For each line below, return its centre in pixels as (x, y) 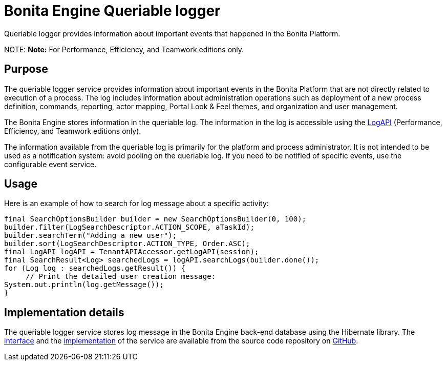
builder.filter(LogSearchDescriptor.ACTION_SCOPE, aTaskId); (129, 227)
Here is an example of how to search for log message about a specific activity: (136, 204)
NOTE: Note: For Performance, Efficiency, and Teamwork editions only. (124, 49)
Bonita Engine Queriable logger (112, 11)
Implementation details (64, 312)
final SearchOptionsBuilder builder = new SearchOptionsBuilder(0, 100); (155, 219)
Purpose (26, 69)
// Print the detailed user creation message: (121, 277)
